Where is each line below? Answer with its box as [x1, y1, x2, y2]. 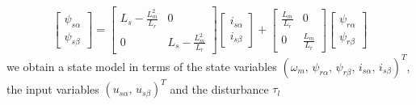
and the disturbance [170, 80, 269, 97]
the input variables [6, 80, 99, 97]
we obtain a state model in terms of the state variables [6, 57, 277, 74]
